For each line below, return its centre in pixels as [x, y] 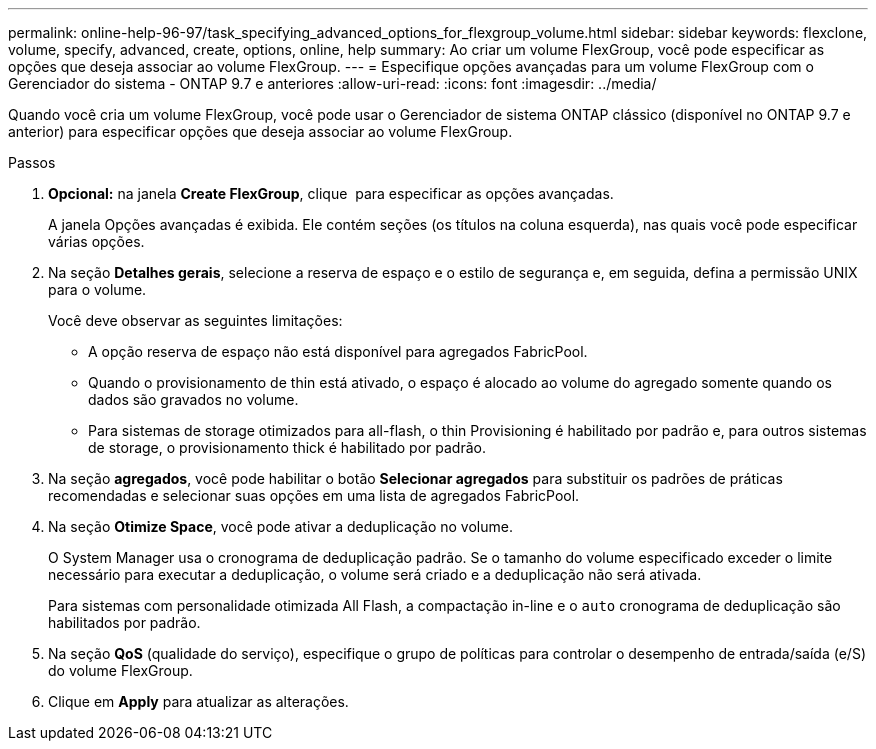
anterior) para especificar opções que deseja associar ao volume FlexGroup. [260, 131]
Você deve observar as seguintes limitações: [195, 320]
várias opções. [96, 241]
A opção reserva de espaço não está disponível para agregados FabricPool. [338, 351]
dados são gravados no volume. [193, 399]
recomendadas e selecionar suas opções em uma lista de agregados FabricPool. [314, 495]
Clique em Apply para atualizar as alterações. [198, 701]
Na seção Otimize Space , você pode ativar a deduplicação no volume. [280, 526]
